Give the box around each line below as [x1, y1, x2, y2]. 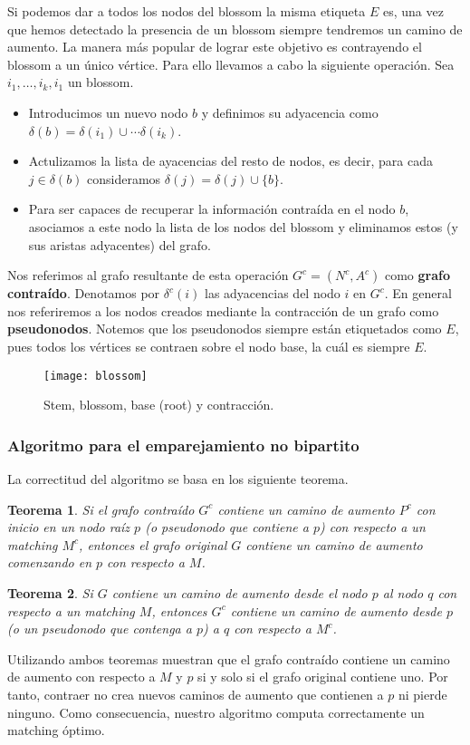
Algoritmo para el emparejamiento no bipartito [7, 433, 360, 456]
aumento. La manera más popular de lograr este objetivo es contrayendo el [7, 37, 422, 56]
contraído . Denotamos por [7, 284, 160, 303]
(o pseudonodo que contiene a [145, 518, 309, 537]
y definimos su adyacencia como [201, 102, 379, 121]
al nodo [382, 583, 424, 602]
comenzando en [7, 553, 92, 572]
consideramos [87, 169, 161, 188]
